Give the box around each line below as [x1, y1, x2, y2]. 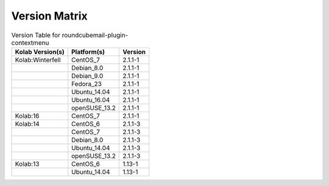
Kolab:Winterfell [15, 55, 61, 64]
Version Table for [11, 30, 61, 39]
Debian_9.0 [71, 71, 104, 80]
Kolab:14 [15, 120, 40, 128]
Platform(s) [71, 48, 105, 56]
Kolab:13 [15, 159, 40, 168]
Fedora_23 [71, 79, 102, 88]
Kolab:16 [15, 112, 40, 120]
